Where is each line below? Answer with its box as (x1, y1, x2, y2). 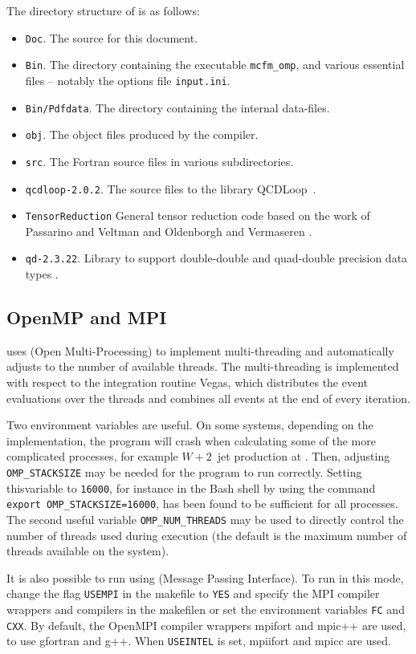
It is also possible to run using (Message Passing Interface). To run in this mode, (6, 569, 404, 586)
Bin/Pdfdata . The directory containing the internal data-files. (25, 99, 330, 116)
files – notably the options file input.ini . (25, 71, 230, 88)
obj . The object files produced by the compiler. (25, 126, 259, 143)
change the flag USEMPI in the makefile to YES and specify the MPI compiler (6, 585, 380, 602)
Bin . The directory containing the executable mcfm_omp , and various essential (25, 56, 405, 73)
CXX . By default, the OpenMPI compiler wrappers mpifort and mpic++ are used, (6, 616, 406, 633)
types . (25, 266, 59, 282)
